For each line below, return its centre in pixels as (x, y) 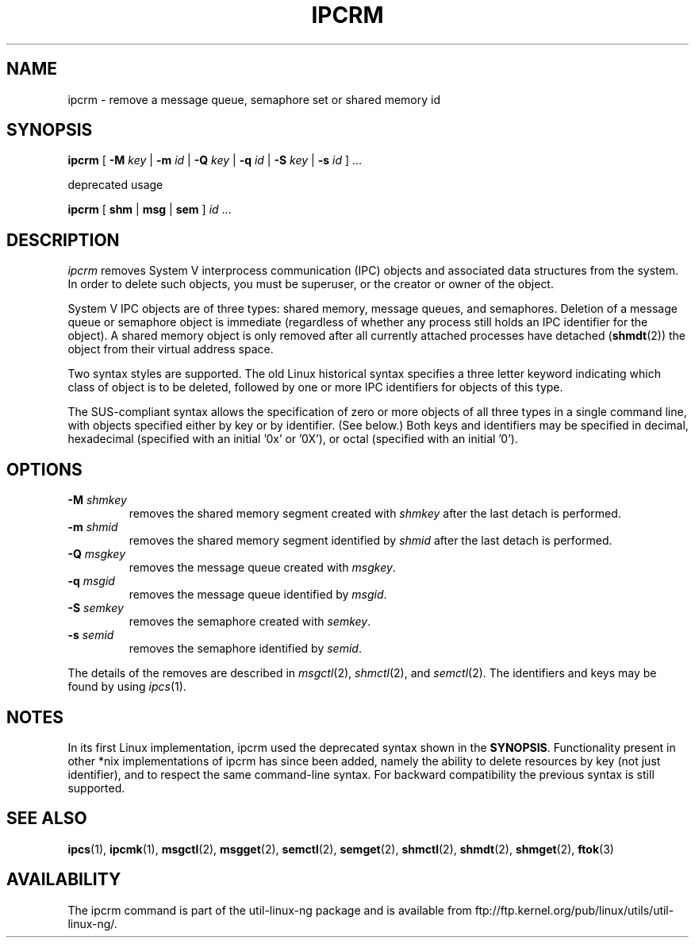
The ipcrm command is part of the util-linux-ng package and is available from (270, 910)
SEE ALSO (47, 819)
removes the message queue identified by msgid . (258, 595)
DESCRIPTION (63, 240)
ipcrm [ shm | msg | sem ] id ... (150, 210)
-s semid (91, 635)
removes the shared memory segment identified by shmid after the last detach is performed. (371, 541)
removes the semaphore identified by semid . (245, 649)
